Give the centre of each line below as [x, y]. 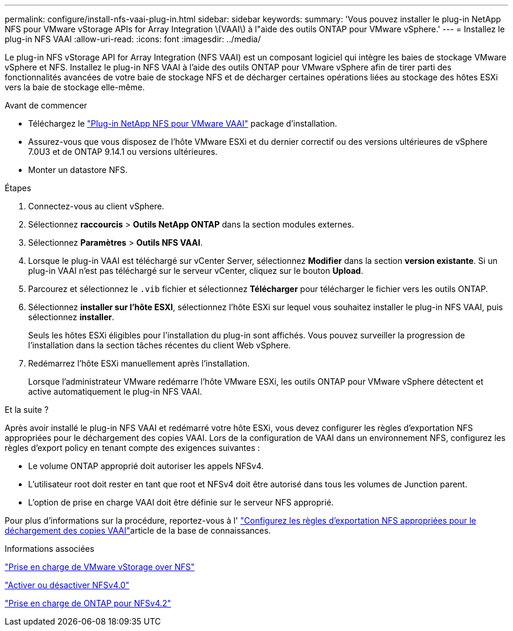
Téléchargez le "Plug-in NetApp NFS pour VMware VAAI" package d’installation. [183, 123]
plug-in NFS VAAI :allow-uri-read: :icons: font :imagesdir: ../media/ [133, 39]
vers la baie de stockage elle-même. [75, 87]
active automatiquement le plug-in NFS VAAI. [115, 391]
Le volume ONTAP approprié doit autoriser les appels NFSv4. [146, 466]
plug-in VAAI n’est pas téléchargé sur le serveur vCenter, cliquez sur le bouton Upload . [196, 271]
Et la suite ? [27, 410]
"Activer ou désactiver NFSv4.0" [67, 585]
